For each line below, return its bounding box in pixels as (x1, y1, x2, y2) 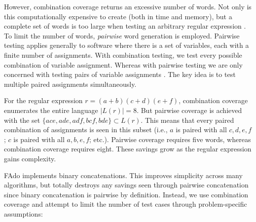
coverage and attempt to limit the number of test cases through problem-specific (4, 199, 247, 209)
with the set (4, 114, 40, 125)
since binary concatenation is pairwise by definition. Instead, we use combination (4, 189, 249, 199)
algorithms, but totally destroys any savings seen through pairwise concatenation (4, 180, 249, 190)
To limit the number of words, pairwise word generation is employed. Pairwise (4, 30, 240, 40)
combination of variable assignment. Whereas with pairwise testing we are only (4, 59, 243, 70)
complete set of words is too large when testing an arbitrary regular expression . (4, 21, 246, 31)
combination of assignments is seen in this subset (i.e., (4, 124, 168, 135)
